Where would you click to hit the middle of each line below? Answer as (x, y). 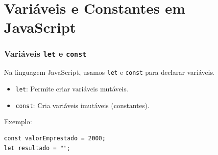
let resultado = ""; (37, 148)
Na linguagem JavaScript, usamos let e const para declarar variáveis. (109, 72)
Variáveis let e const (45, 54)
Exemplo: (18, 122)
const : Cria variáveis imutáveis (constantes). (82, 105)
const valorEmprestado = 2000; (55, 138)
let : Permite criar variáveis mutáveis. (72, 89)
